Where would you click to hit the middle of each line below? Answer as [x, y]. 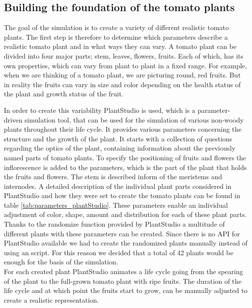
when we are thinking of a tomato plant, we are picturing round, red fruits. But [122, 75]
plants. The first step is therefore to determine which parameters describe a [116, 37]
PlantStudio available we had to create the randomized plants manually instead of [126, 243]
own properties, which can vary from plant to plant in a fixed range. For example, [126, 65]
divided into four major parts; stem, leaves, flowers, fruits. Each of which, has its [124, 55]
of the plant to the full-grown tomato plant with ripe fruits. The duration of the [123, 281]
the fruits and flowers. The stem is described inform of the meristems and [113, 177]
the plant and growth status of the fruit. [64, 94]
